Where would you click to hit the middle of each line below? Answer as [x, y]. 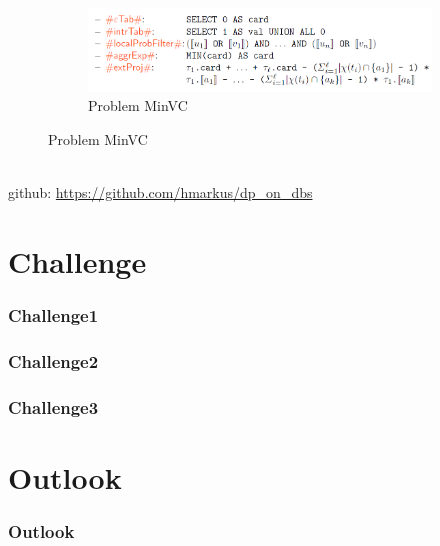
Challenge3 [53, 406]
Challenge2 [53, 360]
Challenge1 [53, 314]
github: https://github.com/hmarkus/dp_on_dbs [160, 192]
